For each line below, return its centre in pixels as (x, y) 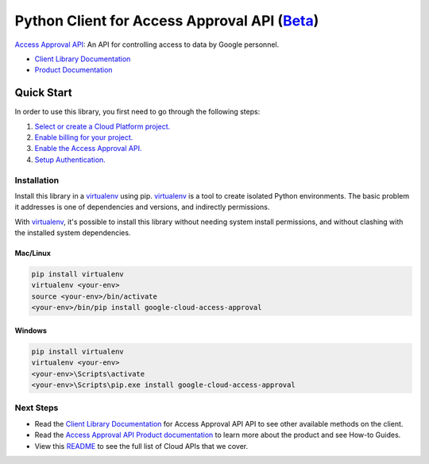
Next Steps (37, 408)
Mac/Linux (33, 253)
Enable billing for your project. (84, 137)
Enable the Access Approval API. (88, 149)
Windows (31, 331)
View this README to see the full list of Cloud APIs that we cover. (141, 446)
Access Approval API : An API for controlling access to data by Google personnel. (147, 44)
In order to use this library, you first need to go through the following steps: (137, 112)
